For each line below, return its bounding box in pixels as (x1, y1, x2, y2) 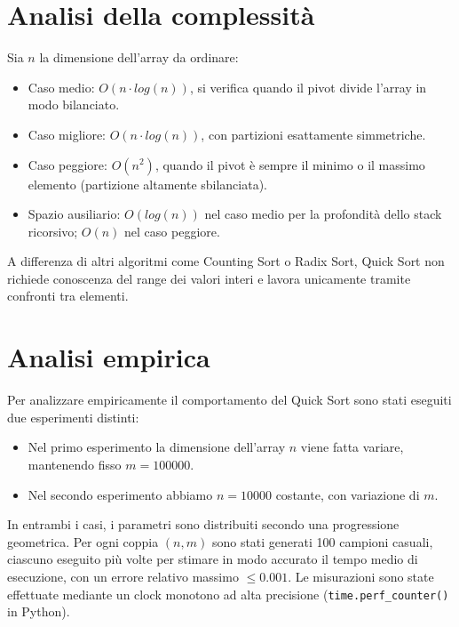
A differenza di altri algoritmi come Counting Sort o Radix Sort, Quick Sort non (7, 252, 445, 270)
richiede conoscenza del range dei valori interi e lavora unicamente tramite (7, 269, 411, 287)
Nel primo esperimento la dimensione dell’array (28, 438, 286, 456)
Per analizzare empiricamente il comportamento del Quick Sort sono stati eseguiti (7, 390, 452, 409)
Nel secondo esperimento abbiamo (28, 485, 213, 503)
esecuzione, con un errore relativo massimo (7, 567, 239, 585)
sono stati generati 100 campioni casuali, (211, 532, 433, 551)
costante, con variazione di (275, 485, 420, 503)
